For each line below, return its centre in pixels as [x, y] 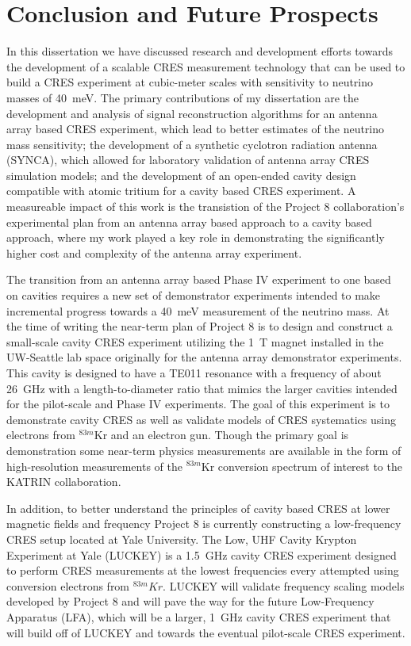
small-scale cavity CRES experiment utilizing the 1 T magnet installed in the [195, 341]
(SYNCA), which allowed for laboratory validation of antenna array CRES [188, 160]
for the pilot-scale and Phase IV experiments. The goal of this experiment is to [198, 404]
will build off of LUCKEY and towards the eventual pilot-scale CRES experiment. [206, 632]
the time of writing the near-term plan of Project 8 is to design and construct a [200, 326]
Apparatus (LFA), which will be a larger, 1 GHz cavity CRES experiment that [199, 616]
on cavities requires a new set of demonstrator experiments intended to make [194, 295]
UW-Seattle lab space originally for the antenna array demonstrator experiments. [204, 357]
